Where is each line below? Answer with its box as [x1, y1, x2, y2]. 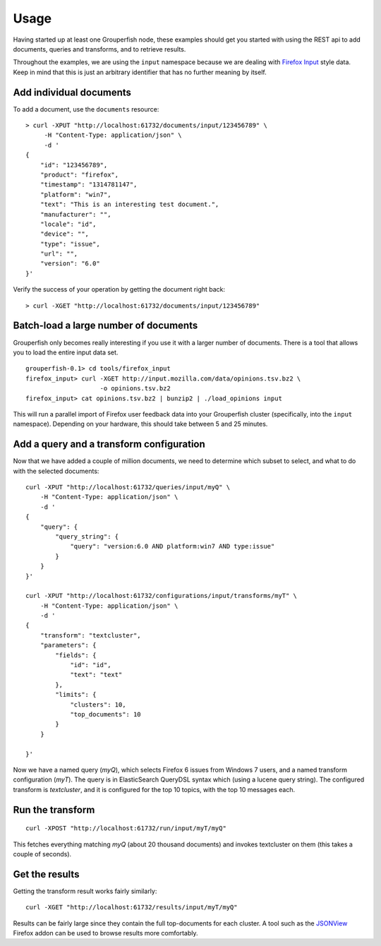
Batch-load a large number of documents [13, 320, 198, 332]
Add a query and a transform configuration [13, 438, 206, 450]
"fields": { [55, 651, 97, 659]
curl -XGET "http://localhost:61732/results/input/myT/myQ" [25, 904, 238, 911]
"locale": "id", [40, 220, 97, 228]
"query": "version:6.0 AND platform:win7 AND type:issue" [70, 542, 275, 551]
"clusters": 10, [70, 700, 126, 709]
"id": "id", [70, 661, 111, 669]
